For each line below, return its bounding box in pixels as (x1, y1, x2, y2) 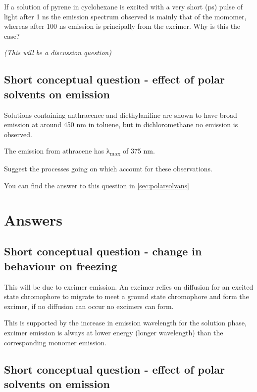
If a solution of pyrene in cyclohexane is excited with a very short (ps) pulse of (4, 1, 243, 11)
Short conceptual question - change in (4, 243, 202, 259)
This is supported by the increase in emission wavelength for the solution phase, (4, 317, 247, 328)
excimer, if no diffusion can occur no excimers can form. (4, 301, 174, 311)
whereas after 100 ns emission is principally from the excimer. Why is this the (4, 21, 241, 31)
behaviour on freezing (4, 258, 117, 273)
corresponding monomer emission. (4, 337, 106, 347)
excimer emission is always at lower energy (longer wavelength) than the (4, 327, 223, 337)
